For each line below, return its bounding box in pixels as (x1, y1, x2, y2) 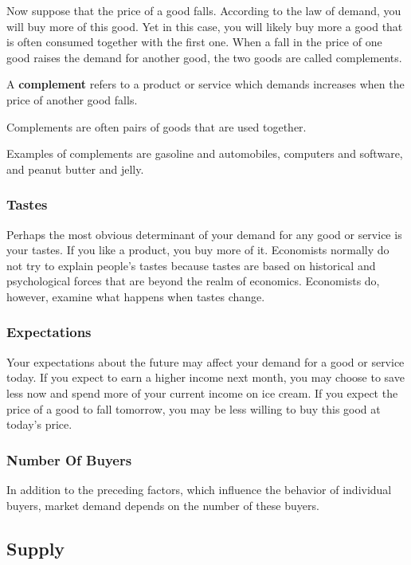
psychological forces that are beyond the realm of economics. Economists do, (6, 273, 380, 289)
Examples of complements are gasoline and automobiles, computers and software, (6, 145, 403, 162)
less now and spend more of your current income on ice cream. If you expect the (6, 384, 398, 401)
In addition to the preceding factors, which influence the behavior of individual (6, 481, 392, 497)
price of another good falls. (6, 91, 138, 108)
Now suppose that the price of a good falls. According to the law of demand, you (6, 2, 401, 18)
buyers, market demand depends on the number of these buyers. (6, 496, 319, 513)
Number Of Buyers (6, 449, 132, 469)
